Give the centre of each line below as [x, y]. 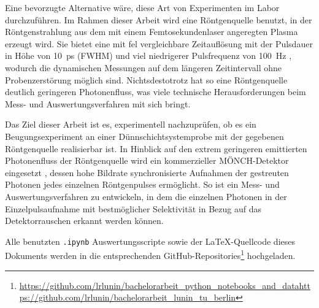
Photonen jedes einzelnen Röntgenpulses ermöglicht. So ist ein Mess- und [142, 184]
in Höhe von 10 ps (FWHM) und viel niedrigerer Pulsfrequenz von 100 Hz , [148, 56]
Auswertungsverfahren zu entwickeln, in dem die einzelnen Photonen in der [146, 196]
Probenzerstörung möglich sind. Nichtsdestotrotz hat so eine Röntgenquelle [146, 79]
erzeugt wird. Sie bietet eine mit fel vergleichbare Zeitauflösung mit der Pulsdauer [159, 43]
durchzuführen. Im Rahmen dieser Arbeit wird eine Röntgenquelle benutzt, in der [159, 19]
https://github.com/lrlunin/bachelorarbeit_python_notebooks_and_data [159, 285]
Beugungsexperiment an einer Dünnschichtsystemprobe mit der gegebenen [144, 136]
